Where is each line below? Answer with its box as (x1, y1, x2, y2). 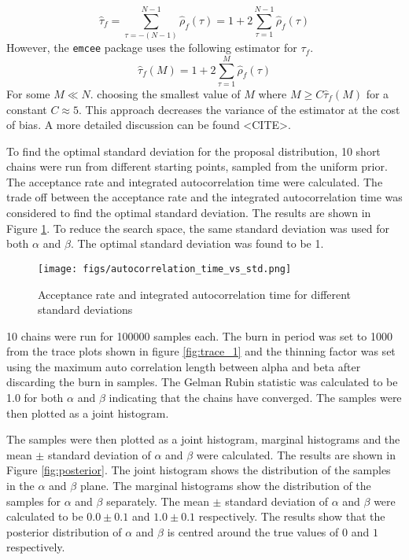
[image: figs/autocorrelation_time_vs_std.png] (38, 263, 292, 274)
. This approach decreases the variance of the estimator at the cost (79, 101, 400, 117)
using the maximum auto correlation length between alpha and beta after (6, 358, 361, 374)
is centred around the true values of (167, 523, 339, 540)
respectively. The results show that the (198, 508, 385, 525)
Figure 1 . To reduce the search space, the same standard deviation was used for (6, 219, 389, 236)
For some (6, 85, 50, 101)
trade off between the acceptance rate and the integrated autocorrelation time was (6, 189, 403, 205)
